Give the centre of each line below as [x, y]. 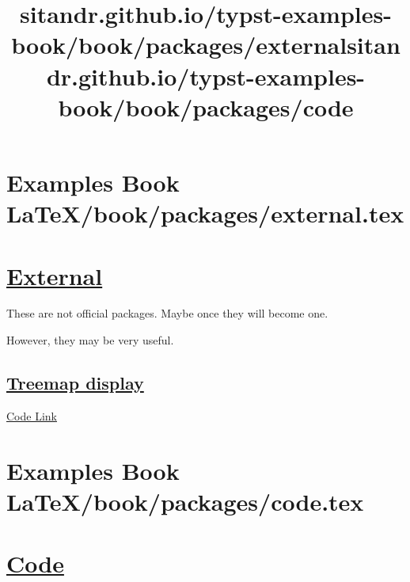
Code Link [32, 415]
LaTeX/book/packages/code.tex [185, 501]
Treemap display [75, 383]
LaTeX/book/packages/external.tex [205, 213]
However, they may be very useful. [90, 340]
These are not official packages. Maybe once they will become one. [167, 313]
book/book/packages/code [206, 107]
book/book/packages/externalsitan [206, 45]
